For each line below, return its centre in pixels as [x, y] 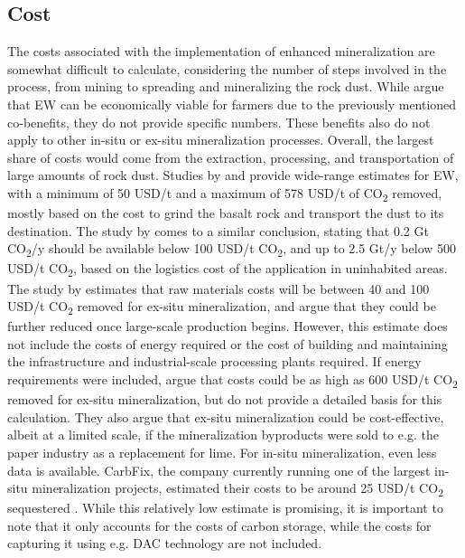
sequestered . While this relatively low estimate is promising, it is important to [225, 508]
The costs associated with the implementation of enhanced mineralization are [221, 51]
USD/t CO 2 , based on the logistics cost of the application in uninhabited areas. [228, 270]
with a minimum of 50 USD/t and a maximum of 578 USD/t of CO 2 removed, [225, 194]
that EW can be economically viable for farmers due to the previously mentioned [232, 104]
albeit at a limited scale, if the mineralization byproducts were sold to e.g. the [223, 435]
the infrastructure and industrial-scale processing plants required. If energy [214, 361]
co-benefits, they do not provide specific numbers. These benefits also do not [219, 122]
